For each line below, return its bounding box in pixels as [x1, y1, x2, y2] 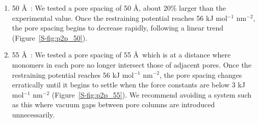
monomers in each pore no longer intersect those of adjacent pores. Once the [12, 59, 251, 70]
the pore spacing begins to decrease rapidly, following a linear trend [12, 22, 224, 33]
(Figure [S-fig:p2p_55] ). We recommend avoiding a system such [51, 89, 252, 100]
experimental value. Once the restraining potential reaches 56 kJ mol [12, 12, 227, 23]
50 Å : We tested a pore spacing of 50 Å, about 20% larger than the [12, 3, 226, 13]
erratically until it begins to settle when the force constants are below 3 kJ [12, 79, 245, 90]
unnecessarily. [12, 109, 55, 119]
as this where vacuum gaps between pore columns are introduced [12, 99, 215, 110]
